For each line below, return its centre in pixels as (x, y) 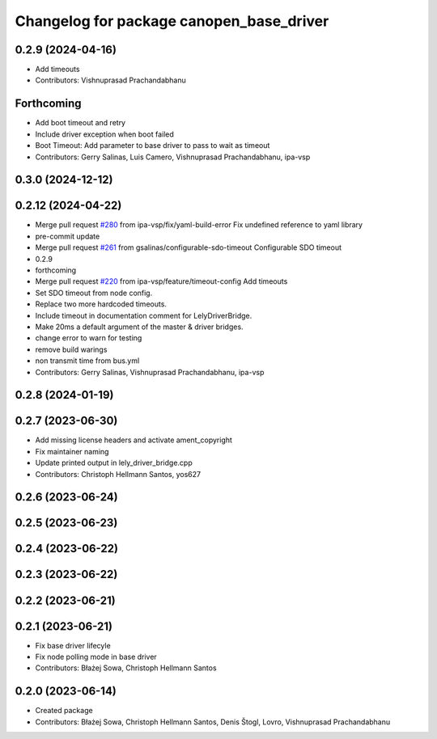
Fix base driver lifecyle (73, 645)
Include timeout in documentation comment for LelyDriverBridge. (144, 315)
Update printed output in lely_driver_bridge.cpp (114, 463)
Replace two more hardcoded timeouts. (101, 304)
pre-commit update (68, 236)
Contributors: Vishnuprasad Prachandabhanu (110, 80)
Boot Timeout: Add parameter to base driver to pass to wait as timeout (153, 146)
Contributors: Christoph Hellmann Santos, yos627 (118, 474)
